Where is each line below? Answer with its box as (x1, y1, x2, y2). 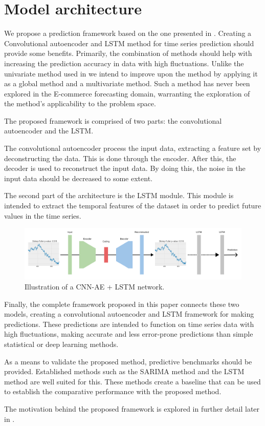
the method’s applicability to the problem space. (4, 98, 156, 109)
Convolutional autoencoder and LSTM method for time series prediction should (4, 37, 254, 48)
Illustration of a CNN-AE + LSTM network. (25, 281, 165, 292)
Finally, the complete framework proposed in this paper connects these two (4, 298, 239, 309)
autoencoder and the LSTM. (4, 125, 94, 136)
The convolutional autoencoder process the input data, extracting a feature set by (4, 143, 261, 153)
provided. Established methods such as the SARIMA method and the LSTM (4, 366, 245, 377)
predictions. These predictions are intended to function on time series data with (4, 318, 254, 329)
